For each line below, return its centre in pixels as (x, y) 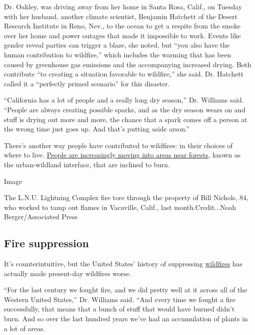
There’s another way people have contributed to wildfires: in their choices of (118, 145)
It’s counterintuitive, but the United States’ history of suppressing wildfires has (123, 264)
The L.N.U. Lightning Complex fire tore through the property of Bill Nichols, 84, (126, 197)
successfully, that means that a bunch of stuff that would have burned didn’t (119, 309)
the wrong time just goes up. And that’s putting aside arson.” (97, 129)
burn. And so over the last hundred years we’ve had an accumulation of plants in (126, 319)
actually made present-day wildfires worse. (68, 273)
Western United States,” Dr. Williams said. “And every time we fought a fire (120, 299)
